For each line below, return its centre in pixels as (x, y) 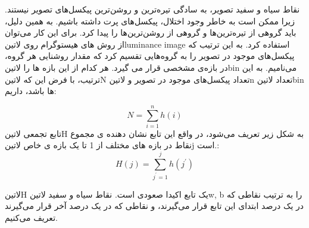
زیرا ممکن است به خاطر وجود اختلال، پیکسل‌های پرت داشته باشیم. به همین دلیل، (150, 21)
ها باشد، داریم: (31, 91)
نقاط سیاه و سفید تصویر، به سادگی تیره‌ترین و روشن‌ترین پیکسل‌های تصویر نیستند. (152, 9)
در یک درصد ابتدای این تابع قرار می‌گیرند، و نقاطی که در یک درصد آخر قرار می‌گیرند (154, 206)
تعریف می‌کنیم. (31, 217)
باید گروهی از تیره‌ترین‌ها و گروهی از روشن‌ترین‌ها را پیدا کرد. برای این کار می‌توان (151, 32)
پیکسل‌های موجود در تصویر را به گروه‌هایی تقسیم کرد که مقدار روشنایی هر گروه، (150, 56)
